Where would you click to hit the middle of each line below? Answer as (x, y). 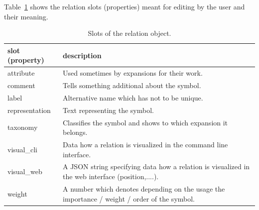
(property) (26, 60)
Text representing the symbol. (108, 110)
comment (21, 85)
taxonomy (23, 127)
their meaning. (26, 16)
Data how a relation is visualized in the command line (145, 145)
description (82, 55)
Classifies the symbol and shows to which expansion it (145, 122)
